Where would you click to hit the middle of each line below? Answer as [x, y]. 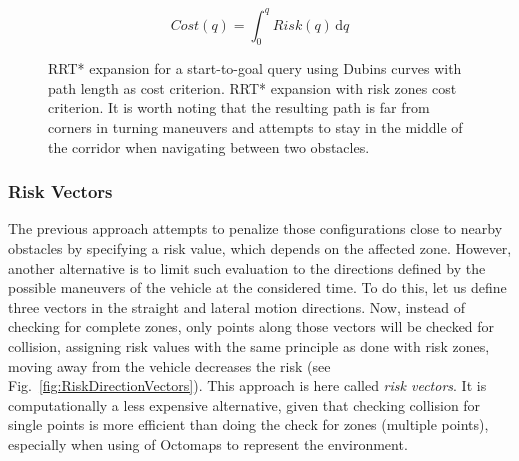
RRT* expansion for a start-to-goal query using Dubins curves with [255, 68]
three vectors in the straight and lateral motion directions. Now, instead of [237, 306]
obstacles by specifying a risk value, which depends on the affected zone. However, [260, 248]
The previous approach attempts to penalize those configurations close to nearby [255, 228]
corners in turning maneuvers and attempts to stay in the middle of [255, 127]
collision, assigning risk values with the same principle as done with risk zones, [249, 346]
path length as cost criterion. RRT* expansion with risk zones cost [252, 87]
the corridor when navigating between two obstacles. [209, 146]
